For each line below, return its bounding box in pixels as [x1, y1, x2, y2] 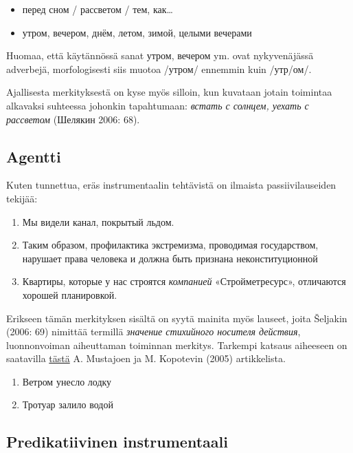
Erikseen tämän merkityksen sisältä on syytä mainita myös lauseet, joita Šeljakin [6, 310, 348, 325]
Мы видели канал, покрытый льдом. [22, 214, 174, 229]
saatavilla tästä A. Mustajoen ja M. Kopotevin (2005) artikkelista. [6, 351, 286, 366]
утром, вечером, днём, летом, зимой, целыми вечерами [22, 25, 252, 39]
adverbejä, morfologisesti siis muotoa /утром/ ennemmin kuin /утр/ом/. [6, 61, 312, 76]
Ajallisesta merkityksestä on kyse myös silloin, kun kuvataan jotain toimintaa [6, 85, 332, 99]
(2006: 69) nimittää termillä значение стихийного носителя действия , [6, 324, 301, 339]
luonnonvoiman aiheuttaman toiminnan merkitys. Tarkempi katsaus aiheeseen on [6, 337, 348, 352]
